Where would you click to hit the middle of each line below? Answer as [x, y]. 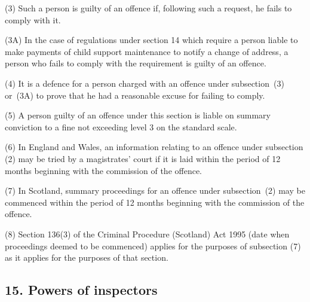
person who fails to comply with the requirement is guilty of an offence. [136, 63]
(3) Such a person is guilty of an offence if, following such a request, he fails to [148, 8]
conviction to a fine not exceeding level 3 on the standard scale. [121, 126]
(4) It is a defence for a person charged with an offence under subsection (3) [145, 83]
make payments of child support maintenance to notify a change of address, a [147, 51]
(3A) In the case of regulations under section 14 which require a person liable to [151, 40]
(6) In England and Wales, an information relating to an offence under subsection [154, 147]
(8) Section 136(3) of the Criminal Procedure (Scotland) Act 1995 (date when [147, 234]
